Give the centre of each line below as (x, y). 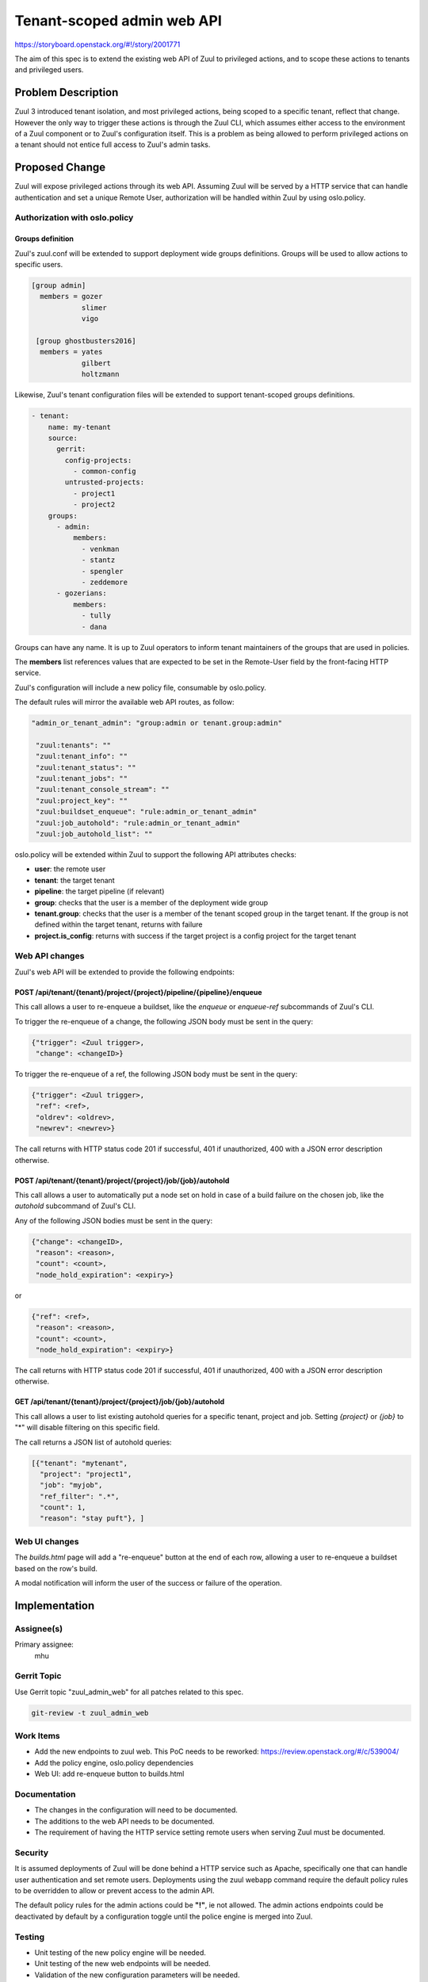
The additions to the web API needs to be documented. (124, 1821)
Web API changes (50, 956)
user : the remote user (70, 869)
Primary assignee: (44, 1644)
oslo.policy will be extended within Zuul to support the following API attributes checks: (156, 854)
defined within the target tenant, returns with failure (118, 924)
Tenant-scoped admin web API (118, 21)
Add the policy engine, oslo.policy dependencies (114, 1762)
